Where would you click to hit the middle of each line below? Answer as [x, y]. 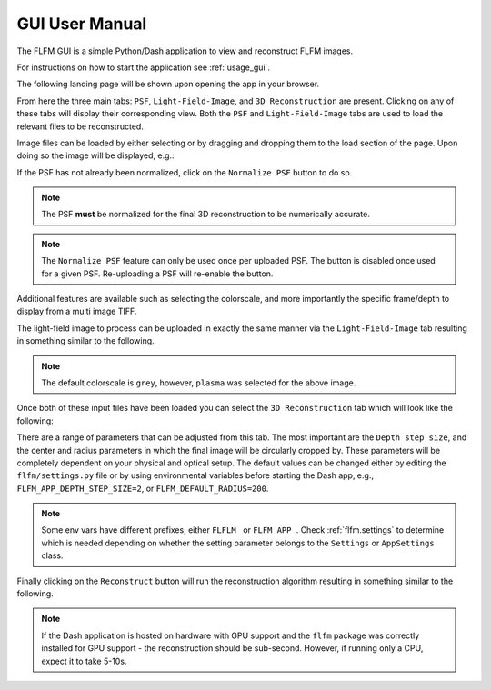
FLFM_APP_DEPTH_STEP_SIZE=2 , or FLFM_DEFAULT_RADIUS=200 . [143, 488]
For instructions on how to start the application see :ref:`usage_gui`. [143, 67]
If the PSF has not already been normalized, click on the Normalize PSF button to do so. [185, 172]
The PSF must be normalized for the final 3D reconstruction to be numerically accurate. [205, 215]
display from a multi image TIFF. [77, 311]
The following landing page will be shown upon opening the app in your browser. [168, 84]
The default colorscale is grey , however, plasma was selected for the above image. [199, 383]
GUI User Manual [82, 24]
